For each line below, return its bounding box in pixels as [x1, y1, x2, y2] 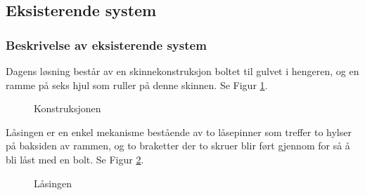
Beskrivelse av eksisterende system [6, 36, 207, 53]
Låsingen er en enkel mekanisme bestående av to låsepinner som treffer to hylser [6, 124, 352, 139]
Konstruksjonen [34, 101, 101, 116]
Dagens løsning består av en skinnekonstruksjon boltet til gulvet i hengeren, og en [6, 64, 359, 78]
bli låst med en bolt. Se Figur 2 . [6, 152, 144, 166]
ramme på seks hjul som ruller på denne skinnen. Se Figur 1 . [6, 77, 268, 92]
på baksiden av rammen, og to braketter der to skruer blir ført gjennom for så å [6, 138, 350, 153]
